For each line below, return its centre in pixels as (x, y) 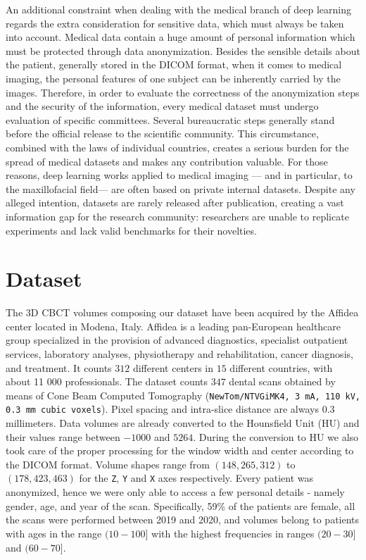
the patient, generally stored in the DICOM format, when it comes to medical (174, 64)
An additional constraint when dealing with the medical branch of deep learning (179, 9)
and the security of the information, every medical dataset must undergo (162, 106)
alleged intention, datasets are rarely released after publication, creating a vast (175, 203)
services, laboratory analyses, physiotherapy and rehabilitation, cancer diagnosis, (179, 354)
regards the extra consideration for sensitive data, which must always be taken (175, 23)
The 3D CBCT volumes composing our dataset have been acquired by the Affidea (182, 312)
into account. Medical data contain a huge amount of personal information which (181, 37)
